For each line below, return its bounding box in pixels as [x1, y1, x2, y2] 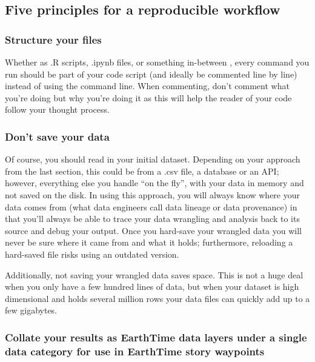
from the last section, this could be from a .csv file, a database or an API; [5, 164, 279, 177]
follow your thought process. [5, 103, 110, 116]
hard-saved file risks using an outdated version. [5, 247, 179, 260]
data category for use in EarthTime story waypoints [5, 343, 265, 358]
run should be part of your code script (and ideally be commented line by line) [5, 67, 297, 80]
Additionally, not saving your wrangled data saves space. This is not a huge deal [5, 268, 303, 281]
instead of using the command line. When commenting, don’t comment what [5, 79, 290, 92]
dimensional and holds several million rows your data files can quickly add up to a [5, 292, 310, 304]
